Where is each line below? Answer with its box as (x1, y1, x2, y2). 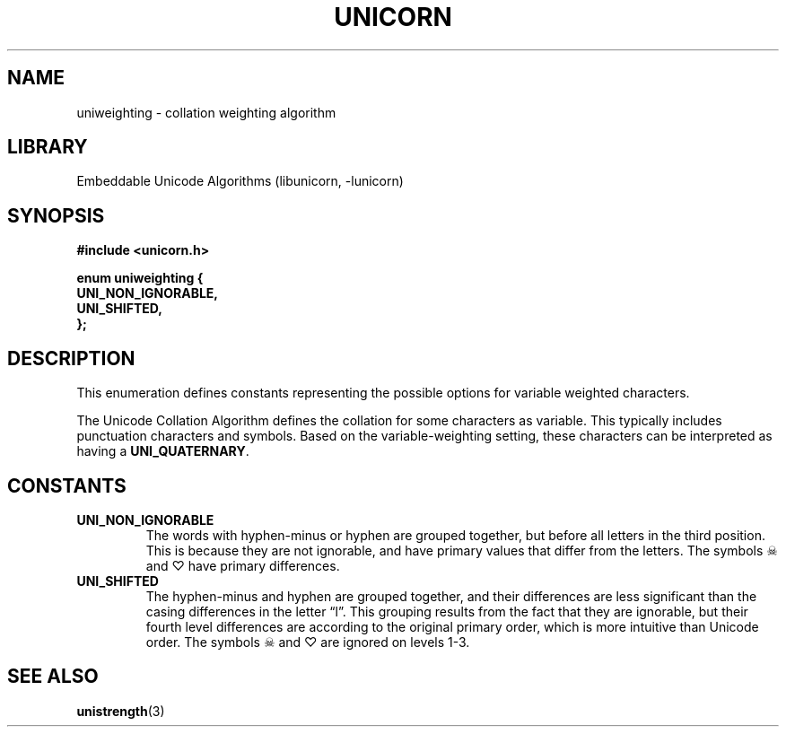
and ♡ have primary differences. (145, 557, 340, 573)
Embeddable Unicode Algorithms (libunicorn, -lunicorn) (76, 173, 404, 189)
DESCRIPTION (7, 346, 135, 370)
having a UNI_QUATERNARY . (76, 443, 249, 459)
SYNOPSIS (7, 204, 105, 227)
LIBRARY (7, 135, 88, 159)
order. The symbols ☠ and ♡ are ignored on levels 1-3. (145, 634, 470, 650)
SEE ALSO (7, 665, 99, 688)
